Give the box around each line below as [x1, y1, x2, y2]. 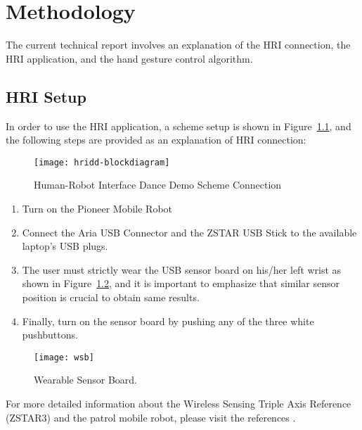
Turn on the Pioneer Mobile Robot [22, 201, 173, 215]
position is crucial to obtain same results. [22, 289, 200, 304]
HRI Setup [6, 85, 86, 107]
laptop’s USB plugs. [22, 239, 108, 253]
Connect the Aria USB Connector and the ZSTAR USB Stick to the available [22, 225, 357, 239]
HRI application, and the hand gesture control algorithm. [6, 51, 253, 65]
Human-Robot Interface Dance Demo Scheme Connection [34, 177, 282, 192]
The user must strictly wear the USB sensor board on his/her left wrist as [22, 262, 342, 277]
